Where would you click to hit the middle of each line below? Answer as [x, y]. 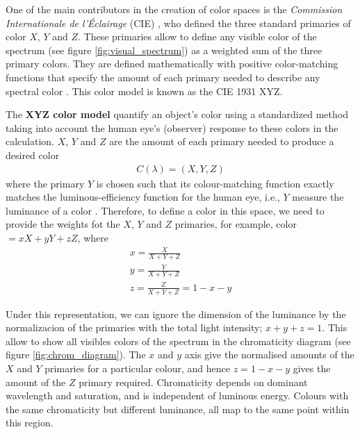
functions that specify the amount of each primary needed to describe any [163, 77]
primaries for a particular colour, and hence [138, 368]
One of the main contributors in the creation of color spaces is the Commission [174, 9]
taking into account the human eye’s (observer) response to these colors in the [172, 127]
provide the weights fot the [63, 224]
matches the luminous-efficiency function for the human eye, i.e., [143, 197]
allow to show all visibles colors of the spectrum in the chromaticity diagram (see [178, 341]
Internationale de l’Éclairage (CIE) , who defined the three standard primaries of [178, 23]
